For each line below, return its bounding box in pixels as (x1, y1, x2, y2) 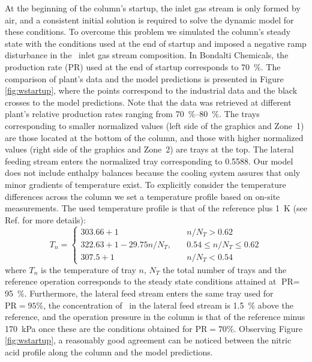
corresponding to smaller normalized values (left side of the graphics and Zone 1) (5, 119, 304, 131)
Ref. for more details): (5, 213, 86, 226)
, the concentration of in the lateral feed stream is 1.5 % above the (43, 298, 293, 311)
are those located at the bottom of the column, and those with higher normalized (5, 131, 304, 143)
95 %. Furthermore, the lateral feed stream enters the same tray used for (5, 287, 274, 300)
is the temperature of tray (41, 263, 136, 276)
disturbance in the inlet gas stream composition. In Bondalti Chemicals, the (5, 49, 289, 61)
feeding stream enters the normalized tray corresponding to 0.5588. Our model (5, 154, 293, 167)
